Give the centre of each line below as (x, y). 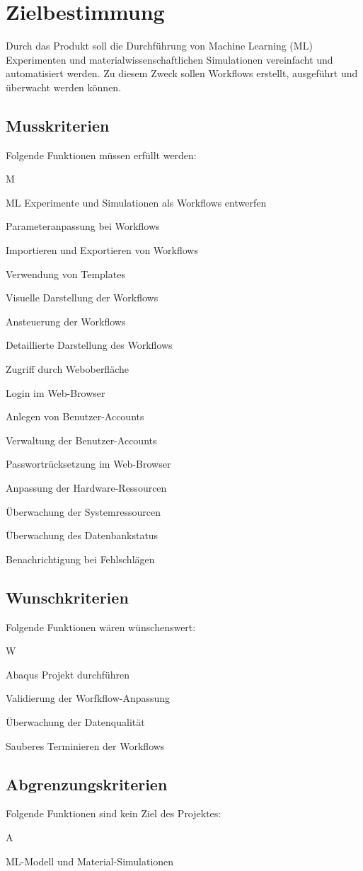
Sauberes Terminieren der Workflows (85, 745)
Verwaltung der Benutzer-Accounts (81, 440)
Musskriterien (58, 125)
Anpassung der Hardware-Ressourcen (86, 488)
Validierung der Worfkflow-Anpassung (88, 698)
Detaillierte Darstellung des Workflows (89, 345)
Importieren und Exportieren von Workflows (102, 250)
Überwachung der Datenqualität (75, 721)
